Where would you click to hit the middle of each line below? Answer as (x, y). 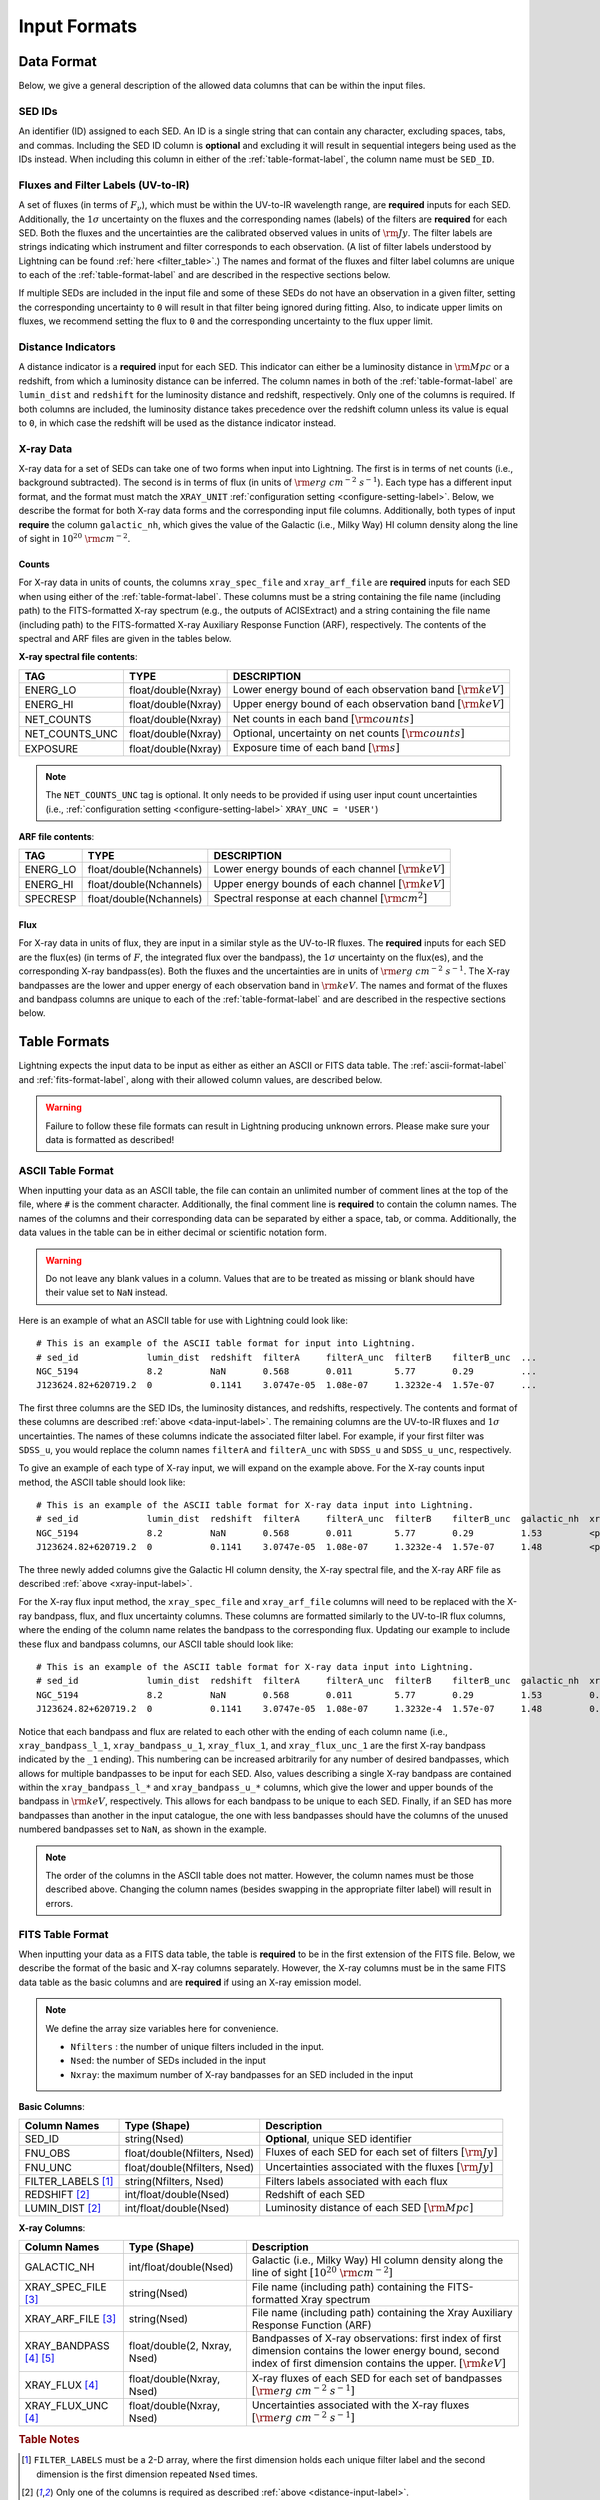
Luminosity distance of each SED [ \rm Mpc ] (369, 2208)
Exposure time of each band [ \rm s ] (316, 748)
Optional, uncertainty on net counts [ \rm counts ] (348, 733)
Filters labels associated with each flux (357, 2182)
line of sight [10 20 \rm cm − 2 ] (322, 2272)
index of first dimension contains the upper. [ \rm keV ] (378, 2363)
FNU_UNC (48, 2168)
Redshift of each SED (315, 2195)
